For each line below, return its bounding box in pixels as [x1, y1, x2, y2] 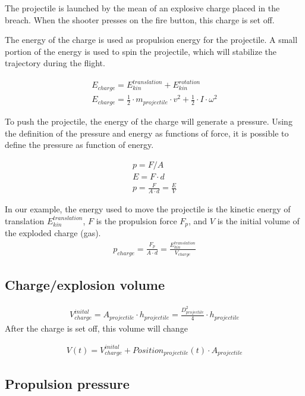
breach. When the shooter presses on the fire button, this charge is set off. [5, 13, 275, 26]
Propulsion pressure [5, 375, 130, 393]
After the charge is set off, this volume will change [5, 321, 188, 334]
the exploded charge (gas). [5, 227, 101, 239]
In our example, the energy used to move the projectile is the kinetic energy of [5, 203, 291, 215]
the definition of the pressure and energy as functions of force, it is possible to [5, 126, 289, 139]
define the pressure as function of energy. [5, 138, 154, 151]
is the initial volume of [217, 214, 300, 227]
